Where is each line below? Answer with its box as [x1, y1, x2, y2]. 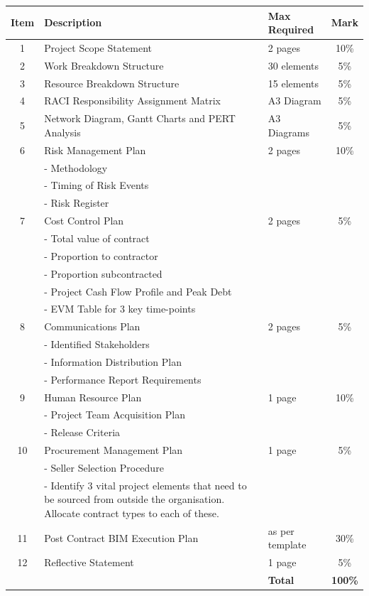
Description [44, 15, 102, 30]
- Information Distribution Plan [44, 354, 182, 369]
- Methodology [44, 160, 108, 175]
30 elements [268, 58, 319, 72]
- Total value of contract [44, 230, 150, 245]
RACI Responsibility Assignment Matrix [44, 93, 221, 108]
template [268, 537, 307, 552]
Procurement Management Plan [44, 443, 183, 457]
